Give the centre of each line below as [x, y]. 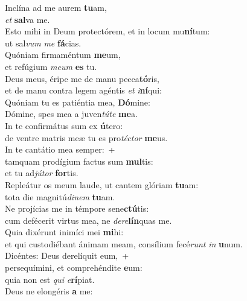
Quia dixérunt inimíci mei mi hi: [64, 232]
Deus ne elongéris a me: [49, 291]
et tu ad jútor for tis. [42, 173]
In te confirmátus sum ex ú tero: [64, 125]
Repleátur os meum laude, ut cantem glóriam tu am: [102, 184]
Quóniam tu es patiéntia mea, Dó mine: [78, 102]
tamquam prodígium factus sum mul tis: [79, 161]
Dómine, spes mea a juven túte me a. [71, 114]
